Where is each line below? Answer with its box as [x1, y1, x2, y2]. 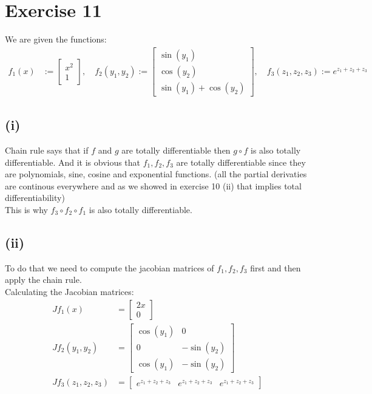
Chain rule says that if [5, 144, 89, 157]
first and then [250, 261, 301, 274]
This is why [5, 203, 48, 216]
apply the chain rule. [5, 273, 82, 286]
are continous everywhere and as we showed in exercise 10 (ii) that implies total [5, 179, 302, 192]
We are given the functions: [5, 33, 107, 46]
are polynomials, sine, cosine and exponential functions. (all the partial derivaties [5, 168, 307, 180]
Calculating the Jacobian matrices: [5, 285, 134, 297]
